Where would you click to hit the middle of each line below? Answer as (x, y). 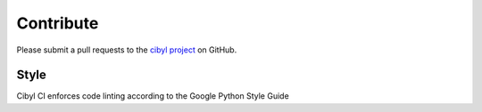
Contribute (58, 23)
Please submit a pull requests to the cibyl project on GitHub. (127, 50)
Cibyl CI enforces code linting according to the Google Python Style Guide (153, 96)
